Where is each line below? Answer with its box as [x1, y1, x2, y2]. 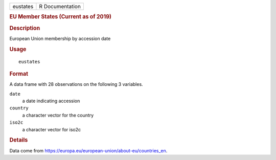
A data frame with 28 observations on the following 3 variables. [9, 81, 143, 87]
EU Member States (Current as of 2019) [9, 13, 112, 20]
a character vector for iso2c [22, 126, 81, 132]
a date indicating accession [22, 98, 80, 104]
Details [9, 136, 28, 144]
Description [9, 25, 40, 32]
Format [9, 70, 28, 77]
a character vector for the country [22, 112, 94, 118]
